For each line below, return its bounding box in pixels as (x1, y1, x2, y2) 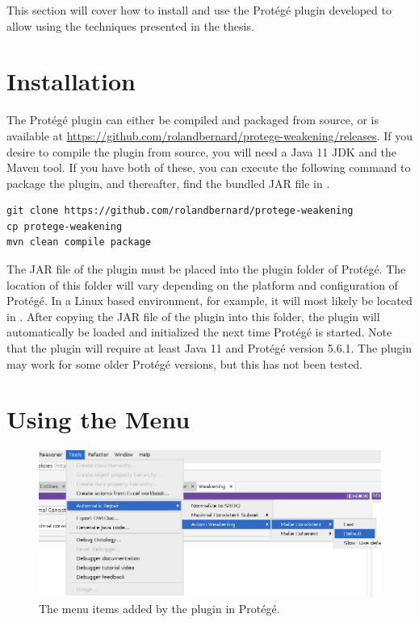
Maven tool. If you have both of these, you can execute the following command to (6, 159, 411, 176)
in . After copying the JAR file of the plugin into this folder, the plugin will (6, 307, 380, 324)
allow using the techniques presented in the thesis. (6, 17, 254, 34)
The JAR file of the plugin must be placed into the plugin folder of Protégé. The (6, 261, 406, 278)
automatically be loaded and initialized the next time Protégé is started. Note (6, 324, 392, 340)
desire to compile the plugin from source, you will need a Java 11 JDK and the (6, 143, 397, 160)
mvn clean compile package (6, 236, 151, 248)
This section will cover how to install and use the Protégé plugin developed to (6, 2, 392, 18)
